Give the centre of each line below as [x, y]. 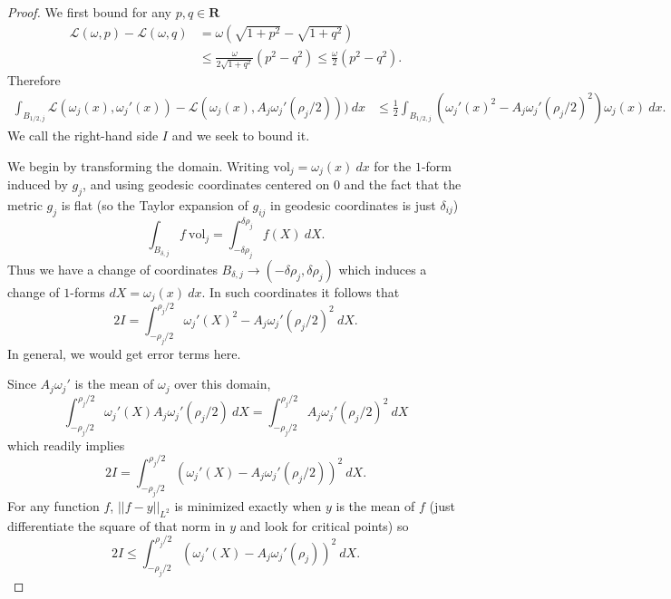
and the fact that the [403, 184]
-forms [88, 291]
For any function [53, 505]
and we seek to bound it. [241, 135]
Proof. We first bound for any [89, 12]
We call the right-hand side [83, 135]
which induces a [383, 269]
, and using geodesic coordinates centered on [206, 184]
